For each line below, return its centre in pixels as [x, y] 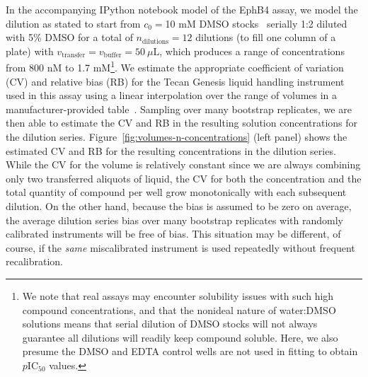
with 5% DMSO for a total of [69, 37]
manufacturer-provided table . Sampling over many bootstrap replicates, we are [179, 109]
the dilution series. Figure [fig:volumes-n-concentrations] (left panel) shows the [177, 137]
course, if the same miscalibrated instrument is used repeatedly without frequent [180, 247]
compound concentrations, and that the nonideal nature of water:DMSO [179, 309]
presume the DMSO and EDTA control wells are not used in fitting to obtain [190, 351]
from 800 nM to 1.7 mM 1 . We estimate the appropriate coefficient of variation [175, 66]
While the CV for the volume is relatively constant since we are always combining [183, 164]
